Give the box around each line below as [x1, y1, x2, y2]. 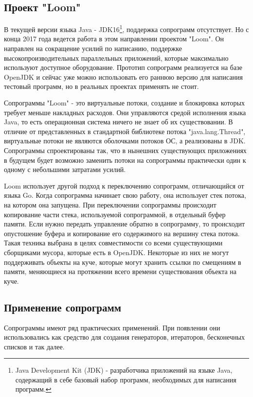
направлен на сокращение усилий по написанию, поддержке [4, 43, 182, 53]
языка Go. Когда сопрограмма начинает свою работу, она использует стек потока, [4, 190, 246, 200]
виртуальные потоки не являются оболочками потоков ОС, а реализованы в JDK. [4, 136, 246, 146]
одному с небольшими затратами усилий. [4, 164, 126, 174]
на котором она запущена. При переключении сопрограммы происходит [4, 199, 217, 209]
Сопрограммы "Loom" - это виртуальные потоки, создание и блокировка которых [4, 98, 245, 108]
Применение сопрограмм [4, 299, 122, 314]
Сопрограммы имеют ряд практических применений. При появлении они [4, 322, 220, 332]
